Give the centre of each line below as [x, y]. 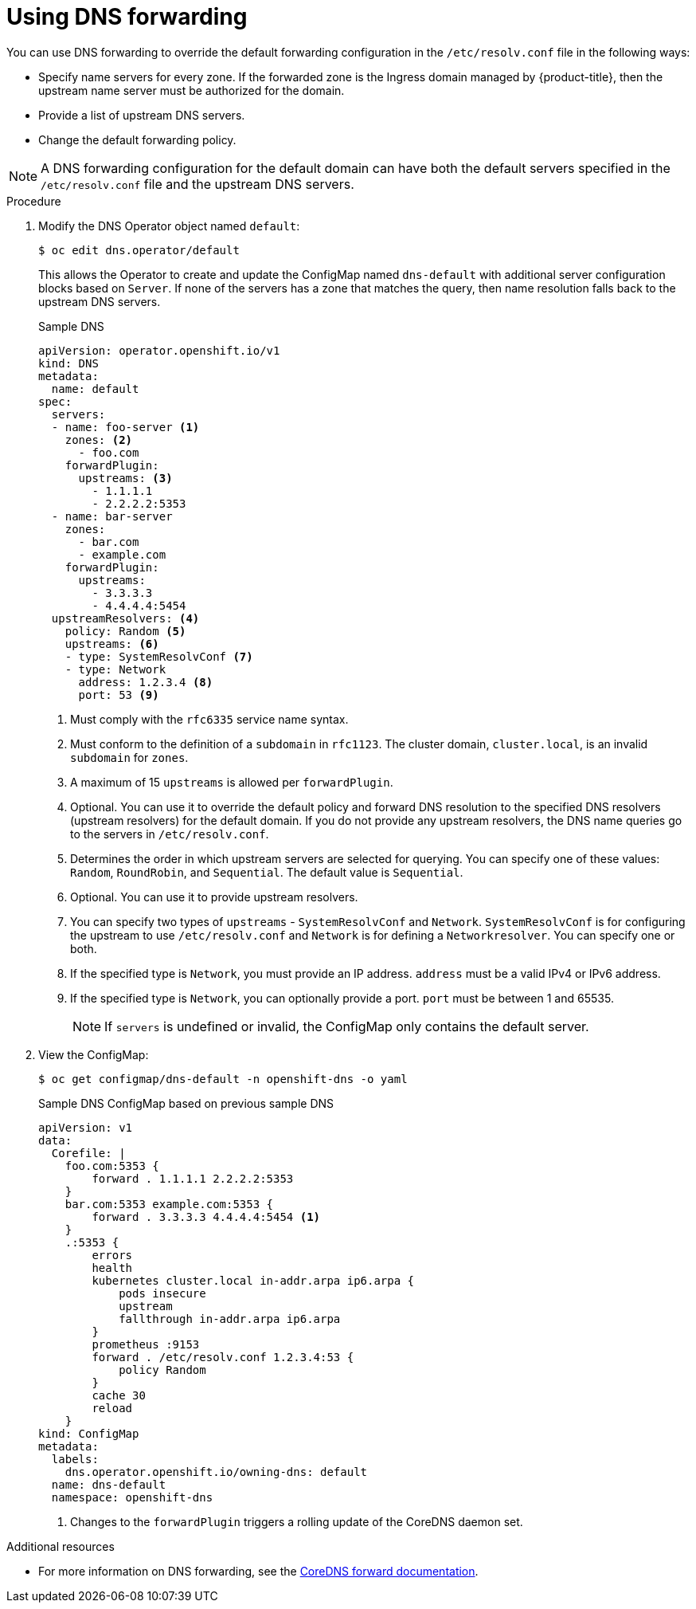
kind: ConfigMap [89, 1433]
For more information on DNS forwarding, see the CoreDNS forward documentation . [258, 1571]
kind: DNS [68, 363]
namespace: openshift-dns [132, 1497]
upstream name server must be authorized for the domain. [192, 90]
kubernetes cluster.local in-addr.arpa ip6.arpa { [253, 1280]
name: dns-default [109, 1484]
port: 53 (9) [119, 695]
